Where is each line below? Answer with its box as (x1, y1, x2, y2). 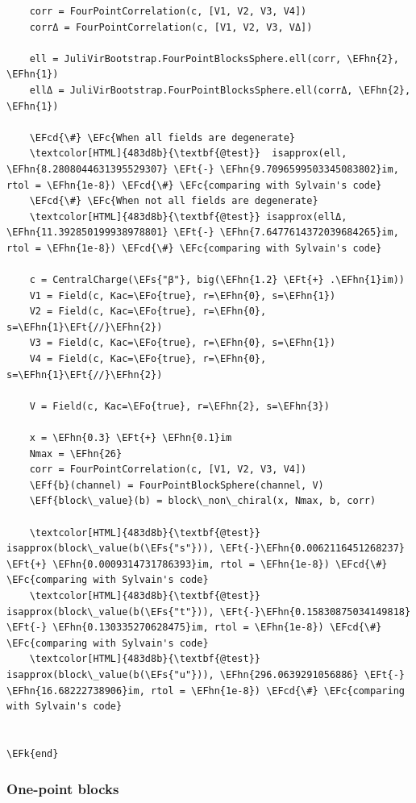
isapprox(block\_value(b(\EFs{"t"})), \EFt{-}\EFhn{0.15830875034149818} (6, 605, 411, 618)
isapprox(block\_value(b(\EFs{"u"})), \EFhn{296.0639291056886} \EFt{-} (6, 668, 405, 680)
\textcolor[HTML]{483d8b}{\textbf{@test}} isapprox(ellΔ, (29, 210, 347, 223)
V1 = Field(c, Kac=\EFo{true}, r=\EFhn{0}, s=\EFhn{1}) (29, 289, 336, 302)
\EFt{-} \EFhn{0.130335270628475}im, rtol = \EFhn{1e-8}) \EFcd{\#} (6, 622, 382, 634)
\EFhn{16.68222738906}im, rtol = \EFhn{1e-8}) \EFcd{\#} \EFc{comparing (6, 684, 405, 697)
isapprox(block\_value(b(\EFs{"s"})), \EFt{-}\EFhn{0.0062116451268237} (6, 543, 405, 555)
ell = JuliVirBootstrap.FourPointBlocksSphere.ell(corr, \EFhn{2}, (29, 52, 399, 64)
